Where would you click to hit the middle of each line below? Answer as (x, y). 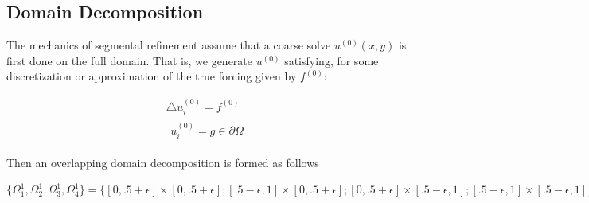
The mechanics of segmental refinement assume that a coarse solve (169, 45)
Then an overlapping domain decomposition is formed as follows (163, 162)
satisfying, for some (332, 60)
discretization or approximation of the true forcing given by (152, 76)
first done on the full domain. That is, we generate (130, 60)
